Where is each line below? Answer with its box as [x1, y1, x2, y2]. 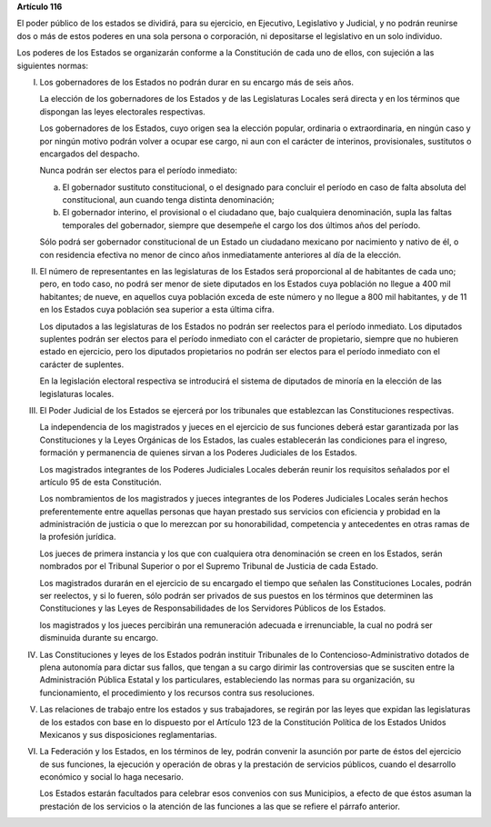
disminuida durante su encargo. [39, 633, 159, 643]
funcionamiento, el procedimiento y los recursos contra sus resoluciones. [39, 687, 316, 698]
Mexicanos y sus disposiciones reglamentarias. [39, 729, 217, 740]
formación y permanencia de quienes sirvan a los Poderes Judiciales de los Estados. [39, 447, 358, 458]
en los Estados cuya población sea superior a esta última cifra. [39, 304, 275, 315]
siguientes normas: [16, 60, 89, 71]
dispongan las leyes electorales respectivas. [39, 105, 206, 117]
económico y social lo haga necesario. [39, 772, 184, 782]
